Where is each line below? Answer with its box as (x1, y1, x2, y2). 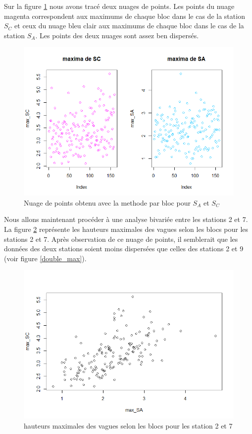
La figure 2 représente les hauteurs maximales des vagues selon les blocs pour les (4, 224, 249, 234)
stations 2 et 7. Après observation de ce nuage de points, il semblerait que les (4, 233, 238, 244)
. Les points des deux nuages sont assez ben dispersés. (35, 30, 199, 40)
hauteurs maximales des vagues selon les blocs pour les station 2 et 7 (24, 420, 233, 431)
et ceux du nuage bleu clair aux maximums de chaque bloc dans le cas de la (14, 20, 244, 31)
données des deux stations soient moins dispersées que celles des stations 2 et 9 (4, 243, 244, 254)
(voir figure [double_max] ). (4, 253, 87, 263)
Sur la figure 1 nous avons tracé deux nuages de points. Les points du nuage (4, 1, 235, 11)
